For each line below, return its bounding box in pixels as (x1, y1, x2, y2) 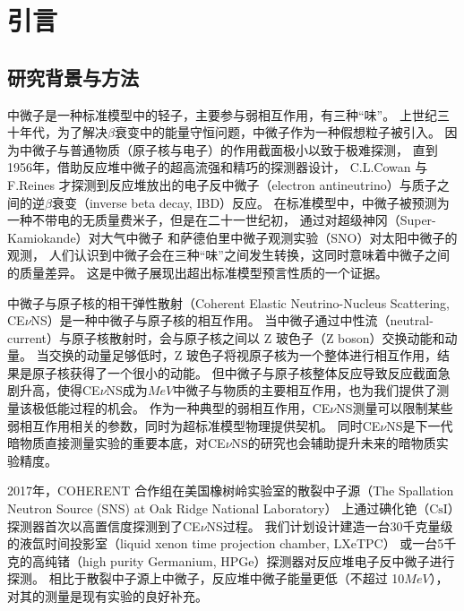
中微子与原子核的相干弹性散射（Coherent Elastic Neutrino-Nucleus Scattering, (7, 293, 450, 312)
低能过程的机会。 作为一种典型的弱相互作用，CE (44, 399, 331, 417)
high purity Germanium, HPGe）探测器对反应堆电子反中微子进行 (82, 551, 455, 570)
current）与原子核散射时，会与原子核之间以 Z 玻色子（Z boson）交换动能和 (7, 328, 445, 347)
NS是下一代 (386, 416, 453, 435)
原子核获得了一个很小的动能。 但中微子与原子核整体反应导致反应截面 (31, 363, 438, 382)
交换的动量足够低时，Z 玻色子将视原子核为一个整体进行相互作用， (48, 346, 437, 365)
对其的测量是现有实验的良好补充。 (7, 587, 208, 606)
